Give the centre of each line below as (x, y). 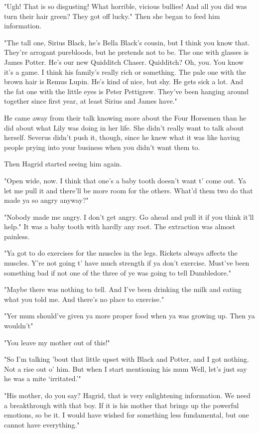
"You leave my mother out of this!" (57, 342)
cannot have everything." (42, 424)
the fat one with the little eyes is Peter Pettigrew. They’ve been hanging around (127, 91)
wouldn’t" (19, 326)
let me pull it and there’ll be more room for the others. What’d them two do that (129, 190)
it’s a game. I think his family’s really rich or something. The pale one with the (125, 72)
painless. (17, 236)
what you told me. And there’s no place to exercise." (84, 299)
